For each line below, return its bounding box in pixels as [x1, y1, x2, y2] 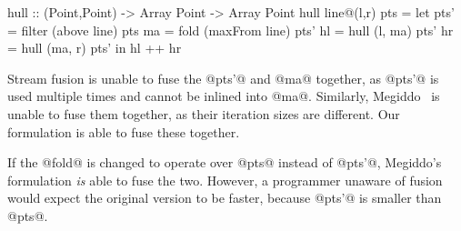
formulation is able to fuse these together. [7, 122, 240, 141]
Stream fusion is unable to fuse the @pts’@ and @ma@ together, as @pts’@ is [7, 68, 439, 87]
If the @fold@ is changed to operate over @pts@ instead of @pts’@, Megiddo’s [7, 153, 442, 172]
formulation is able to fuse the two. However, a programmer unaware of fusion [7, 170, 443, 189]
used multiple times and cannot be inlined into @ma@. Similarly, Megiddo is [7, 86, 440, 105]
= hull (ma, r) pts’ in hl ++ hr [7, 38, 182, 57]
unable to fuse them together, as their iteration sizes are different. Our [7, 104, 400, 123]
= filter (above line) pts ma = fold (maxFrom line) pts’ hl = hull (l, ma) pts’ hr [7, 20, 454, 39]
